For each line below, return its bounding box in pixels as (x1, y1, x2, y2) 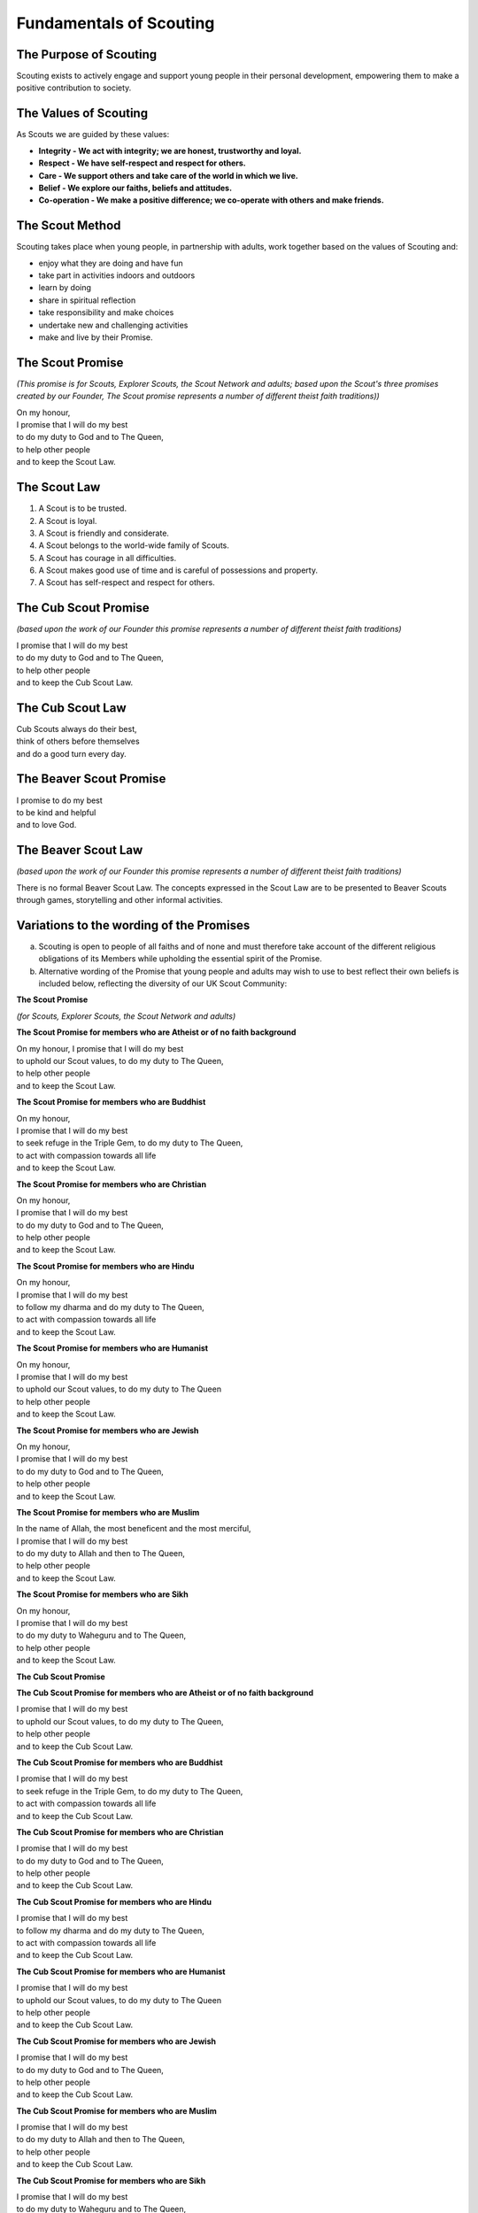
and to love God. (16, 820, 77, 830)
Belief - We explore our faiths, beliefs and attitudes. (38, 182, 233, 193)
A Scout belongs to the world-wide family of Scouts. (38, 540, 229, 551)
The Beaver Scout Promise (16, 771, 166, 787)
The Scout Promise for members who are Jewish (16, 1425, 199, 1436)
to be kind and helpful (16, 806, 96, 818)
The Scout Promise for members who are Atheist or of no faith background (16, 1027, 297, 1037)
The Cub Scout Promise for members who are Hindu (16, 1896, 212, 1907)
